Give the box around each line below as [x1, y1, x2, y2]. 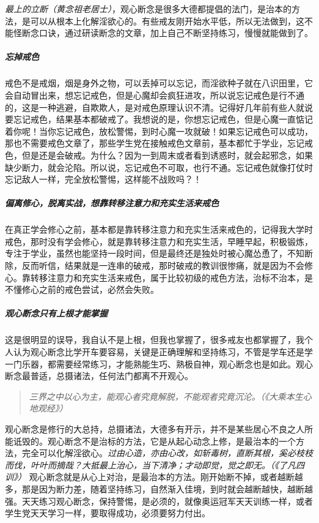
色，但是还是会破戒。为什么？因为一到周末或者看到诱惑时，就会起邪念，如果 [5, 148, 313, 161]
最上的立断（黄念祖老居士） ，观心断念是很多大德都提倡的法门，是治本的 [5, 2, 291, 15]
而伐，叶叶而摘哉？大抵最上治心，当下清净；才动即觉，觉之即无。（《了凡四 [5, 458, 304, 471]
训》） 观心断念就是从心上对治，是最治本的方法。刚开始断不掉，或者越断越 [5, 470, 303, 483]
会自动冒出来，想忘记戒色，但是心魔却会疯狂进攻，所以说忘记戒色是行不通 [5, 88, 304, 101]
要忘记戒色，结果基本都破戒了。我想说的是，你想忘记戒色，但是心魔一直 [5, 113, 296, 126]
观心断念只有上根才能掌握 [5, 307, 108, 320]
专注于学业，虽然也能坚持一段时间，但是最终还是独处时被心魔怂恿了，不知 [5, 247, 304, 260]
